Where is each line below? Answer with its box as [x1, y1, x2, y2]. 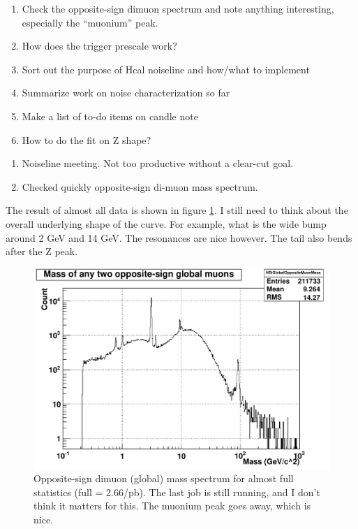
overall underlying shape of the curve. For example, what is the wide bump [6, 216, 327, 231]
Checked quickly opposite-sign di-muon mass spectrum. [22, 179, 258, 194]
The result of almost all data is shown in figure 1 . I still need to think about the [6, 203, 348, 217]
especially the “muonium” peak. [22, 15, 158, 29]
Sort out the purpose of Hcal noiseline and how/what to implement [22, 61, 310, 76]
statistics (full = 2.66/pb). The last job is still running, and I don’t [33, 484, 320, 499]
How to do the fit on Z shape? [22, 132, 151, 147]
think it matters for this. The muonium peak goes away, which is [33, 498, 311, 513]
